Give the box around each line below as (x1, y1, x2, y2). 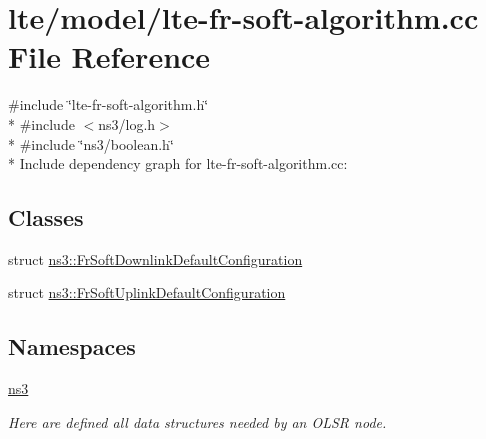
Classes (8, 202, 84, 233)
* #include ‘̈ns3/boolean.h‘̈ (8, 133, 174, 154)
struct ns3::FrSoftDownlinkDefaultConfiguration (8, 248, 303, 269)
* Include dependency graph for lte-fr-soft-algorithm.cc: (8, 153, 348, 174)
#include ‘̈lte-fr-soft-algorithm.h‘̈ (8, 94, 209, 115)
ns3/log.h (98, 113, 156, 134)
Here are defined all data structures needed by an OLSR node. (8, 411, 387, 432)
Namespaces (8, 331, 136, 362)
